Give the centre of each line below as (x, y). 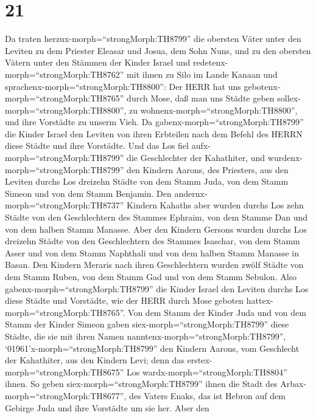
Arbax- (293, 384)
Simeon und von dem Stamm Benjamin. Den (88, 193)
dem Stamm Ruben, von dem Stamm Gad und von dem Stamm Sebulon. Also (151, 276)
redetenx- (211, 62)
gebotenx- (262, 86)
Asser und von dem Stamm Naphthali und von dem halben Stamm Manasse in (152, 252)
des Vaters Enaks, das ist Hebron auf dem (207, 395)
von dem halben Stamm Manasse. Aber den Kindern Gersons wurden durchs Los (156, 229)
